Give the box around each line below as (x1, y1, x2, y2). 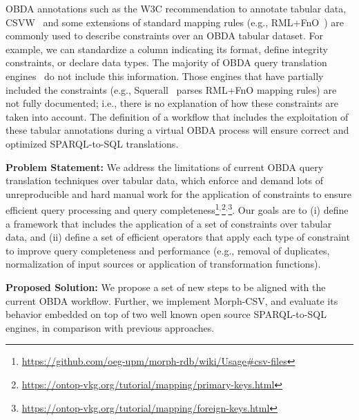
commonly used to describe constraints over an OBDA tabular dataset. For (6, 28, 324, 43)
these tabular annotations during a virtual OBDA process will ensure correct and (6, 123, 349, 137)
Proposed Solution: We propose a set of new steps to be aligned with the (6, 279, 326, 294)
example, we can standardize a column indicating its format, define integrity (6, 41, 328, 56)
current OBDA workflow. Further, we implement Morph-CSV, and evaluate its (6, 293, 338, 308)
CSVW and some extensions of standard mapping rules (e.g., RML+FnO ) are (6, 14, 344, 29)
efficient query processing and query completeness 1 (6, 201, 220, 217)
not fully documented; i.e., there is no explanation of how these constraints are (6, 96, 338, 110)
